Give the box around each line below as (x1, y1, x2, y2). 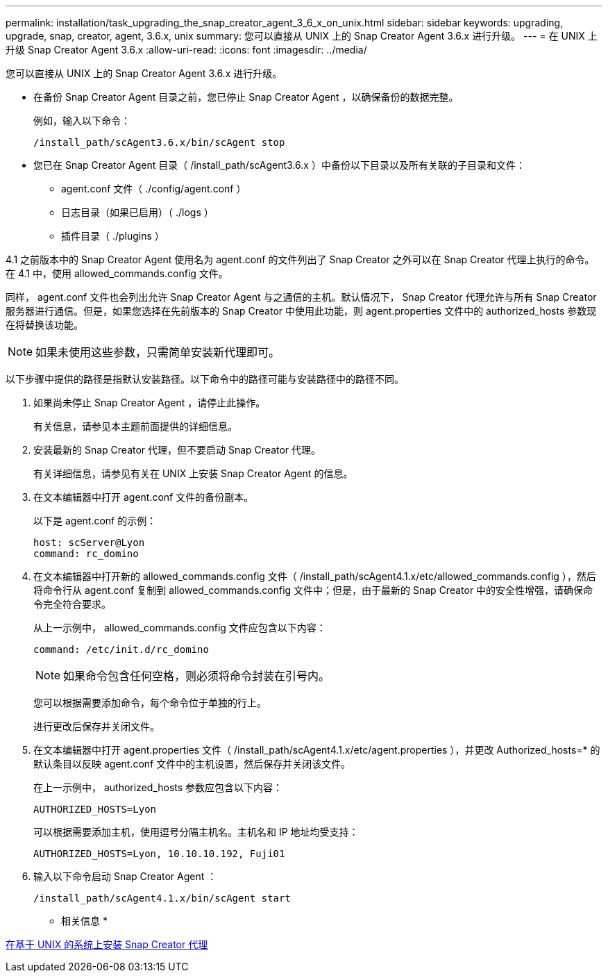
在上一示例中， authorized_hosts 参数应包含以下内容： (33, 781, 283, 793)
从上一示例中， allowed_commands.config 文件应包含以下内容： (33, 622, 326, 633)
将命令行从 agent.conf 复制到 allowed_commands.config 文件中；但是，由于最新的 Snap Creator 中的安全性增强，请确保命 (33, 584, 593, 596)
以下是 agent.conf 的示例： (33, 515, 157, 527)
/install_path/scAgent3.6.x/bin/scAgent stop (33, 137, 285, 148)
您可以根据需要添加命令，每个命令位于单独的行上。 (33, 697, 267, 708)
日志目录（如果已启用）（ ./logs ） (61, 206, 214, 218)
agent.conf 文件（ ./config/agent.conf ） (61, 183, 246, 194)
